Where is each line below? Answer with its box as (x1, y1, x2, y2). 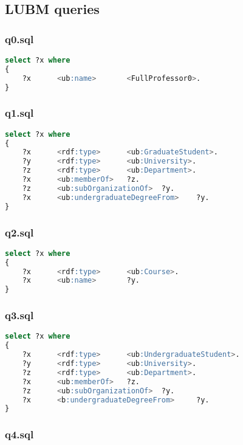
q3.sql (5, 308, 34, 323)
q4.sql (5, 427, 34, 442)
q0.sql (5, 31, 34, 46)
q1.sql (5, 105, 34, 120)
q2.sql (5, 224, 34, 240)
